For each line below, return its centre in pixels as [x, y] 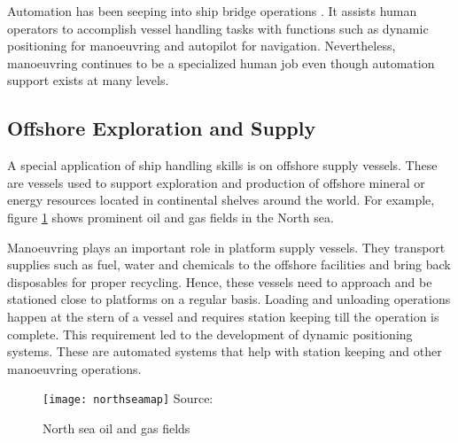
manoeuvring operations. [74, 368]
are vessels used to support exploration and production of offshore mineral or [216, 182]
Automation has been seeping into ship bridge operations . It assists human [212, 11]
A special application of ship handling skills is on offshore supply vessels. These [222, 165]
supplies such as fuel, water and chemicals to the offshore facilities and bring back [229, 264]
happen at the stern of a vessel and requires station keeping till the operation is [223, 316]
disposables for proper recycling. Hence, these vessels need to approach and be [220, 281]
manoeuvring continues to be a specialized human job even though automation [221, 62]
